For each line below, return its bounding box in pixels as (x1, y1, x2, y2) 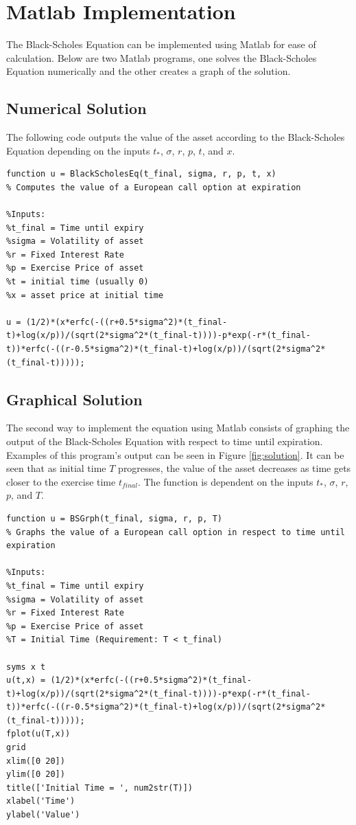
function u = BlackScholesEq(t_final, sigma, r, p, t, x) (6, 169, 276, 179)
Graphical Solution (6, 388, 143, 409)
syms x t (6, 662, 46, 672)
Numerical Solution (6, 98, 147, 119)
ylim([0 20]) (6, 769, 65, 780)
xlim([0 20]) (6, 756, 65, 766)
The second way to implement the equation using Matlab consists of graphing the (6, 420, 350, 435)
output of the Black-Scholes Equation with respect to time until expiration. (6, 434, 323, 448)
